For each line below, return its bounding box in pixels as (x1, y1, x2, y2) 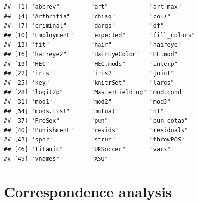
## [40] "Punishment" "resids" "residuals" (4, 126, 188, 134)
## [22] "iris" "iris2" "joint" (4, 70, 174, 77)
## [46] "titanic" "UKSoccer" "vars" (4, 145, 171, 153)
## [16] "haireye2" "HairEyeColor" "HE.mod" (4, 50, 178, 58)
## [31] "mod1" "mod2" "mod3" (4, 98, 171, 105)
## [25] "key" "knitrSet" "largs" (4, 79, 174, 86)
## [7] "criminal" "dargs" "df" (4, 22, 164, 30)
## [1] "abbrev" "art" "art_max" (4, 3, 181, 10)
